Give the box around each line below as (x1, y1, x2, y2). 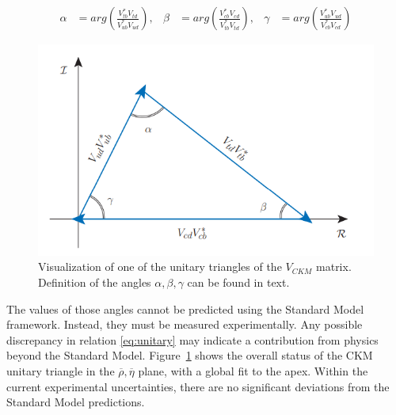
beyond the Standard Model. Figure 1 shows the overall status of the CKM (6, 347, 373, 364)
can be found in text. (187, 274, 290, 291)
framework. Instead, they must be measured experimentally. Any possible (6, 316, 363, 333)
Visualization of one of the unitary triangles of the (38, 258, 282, 275)
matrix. (316, 258, 352, 275)
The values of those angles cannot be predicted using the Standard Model (6, 300, 364, 317)
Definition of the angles (38, 274, 151, 291)
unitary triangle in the (6, 362, 115, 379)
